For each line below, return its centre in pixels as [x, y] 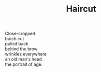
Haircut [81, 9]
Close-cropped [20, 34]
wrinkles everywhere [26, 54]
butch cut [14, 39]
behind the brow [21, 49]
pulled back [17, 44]
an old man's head [23, 59]
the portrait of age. [24, 64]
